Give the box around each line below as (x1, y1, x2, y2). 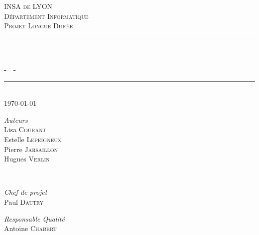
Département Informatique (4, 10, 89, 21)
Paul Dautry (4, 196, 44, 207)
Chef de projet (4, 187, 47, 197)
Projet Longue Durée (4, 20, 73, 31)
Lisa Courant (4, 124, 46, 135)
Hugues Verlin (4, 154, 50, 164)
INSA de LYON (4, 1, 53, 11)
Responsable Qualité (4, 213, 65, 224)
